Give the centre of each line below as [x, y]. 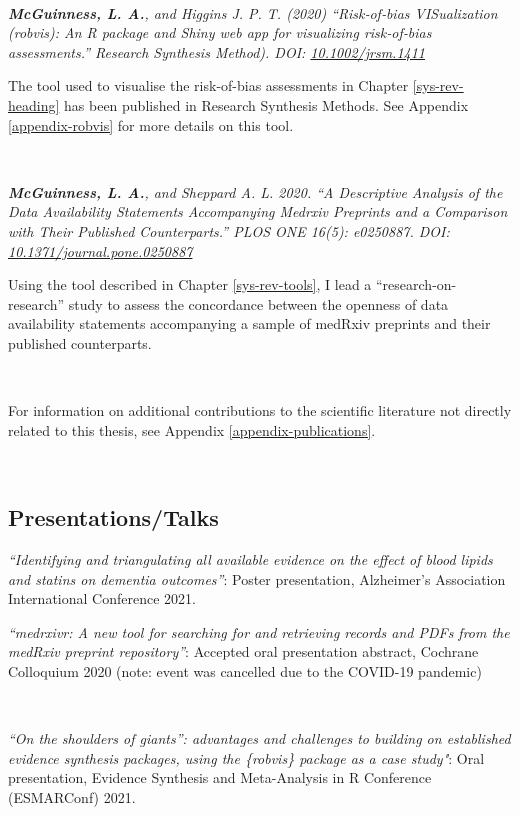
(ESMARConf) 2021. [72, 797]
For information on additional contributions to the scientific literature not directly [260, 410]
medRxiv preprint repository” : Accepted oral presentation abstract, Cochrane [243, 651]
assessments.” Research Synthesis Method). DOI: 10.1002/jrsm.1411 [217, 51]
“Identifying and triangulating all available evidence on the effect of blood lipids [250, 559]
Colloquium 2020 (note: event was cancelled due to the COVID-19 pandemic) [245, 671]
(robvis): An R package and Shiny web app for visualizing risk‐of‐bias [220, 32]
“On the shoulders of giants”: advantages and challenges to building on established [259, 738]
